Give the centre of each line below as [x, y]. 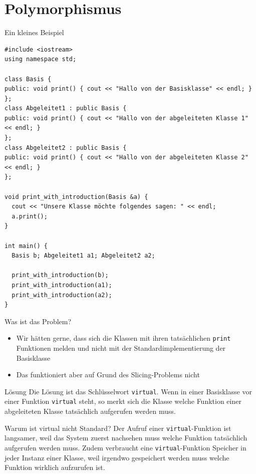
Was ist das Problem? [38, 321]
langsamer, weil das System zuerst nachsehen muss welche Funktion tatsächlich [126, 438]
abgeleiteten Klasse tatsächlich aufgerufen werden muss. [90, 411]
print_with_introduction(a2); [62, 295]
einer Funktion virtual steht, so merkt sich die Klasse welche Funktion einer [123, 401]
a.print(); [30, 216]
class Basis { [28, 79]
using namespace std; [41, 59]
